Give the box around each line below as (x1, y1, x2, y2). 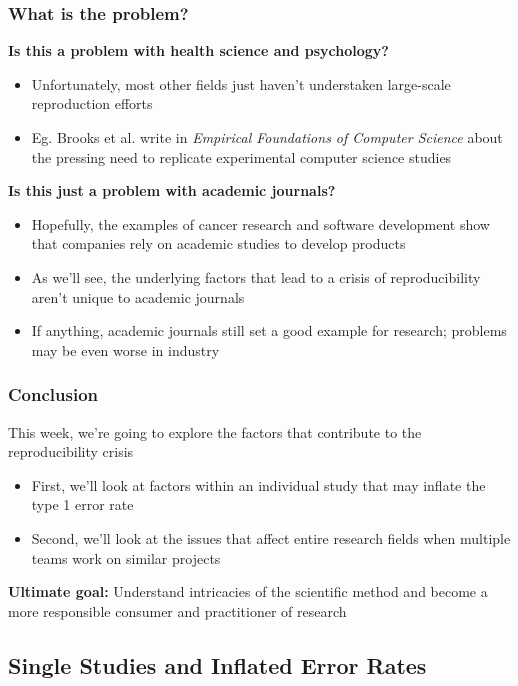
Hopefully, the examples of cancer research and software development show (31, 213, 490, 234)
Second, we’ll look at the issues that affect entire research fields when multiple (31, 527, 511, 548)
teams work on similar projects (31, 547, 221, 568)
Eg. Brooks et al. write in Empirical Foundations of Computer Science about (31, 127, 503, 147)
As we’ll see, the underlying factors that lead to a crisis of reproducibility (31, 266, 481, 287)
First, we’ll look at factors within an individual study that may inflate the (31, 474, 486, 495)
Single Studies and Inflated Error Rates (8, 649, 427, 680)
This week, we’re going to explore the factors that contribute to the (8, 421, 422, 442)
